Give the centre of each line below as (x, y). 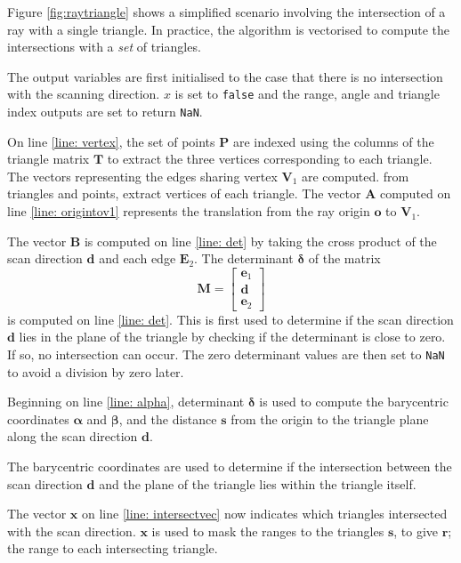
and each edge (137, 258)
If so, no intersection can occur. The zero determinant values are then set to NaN (226, 354)
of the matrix (344, 258)
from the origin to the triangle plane (330, 418)
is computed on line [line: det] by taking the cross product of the (260, 241)
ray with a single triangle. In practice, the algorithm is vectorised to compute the (229, 29)
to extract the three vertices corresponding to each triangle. (270, 159)
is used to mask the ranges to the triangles (268, 531)
